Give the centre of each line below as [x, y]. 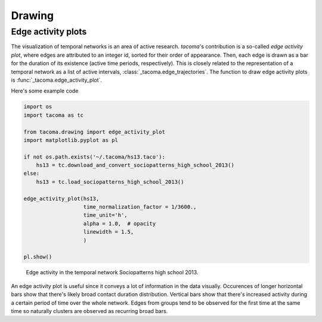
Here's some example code [45, 91]
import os [38, 107]
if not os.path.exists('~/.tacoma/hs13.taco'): [94, 157]
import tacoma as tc [53, 115]
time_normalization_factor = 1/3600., [140, 207]
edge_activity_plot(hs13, [61, 199]
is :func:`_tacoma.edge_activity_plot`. [57, 80]
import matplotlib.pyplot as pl [71, 140]
